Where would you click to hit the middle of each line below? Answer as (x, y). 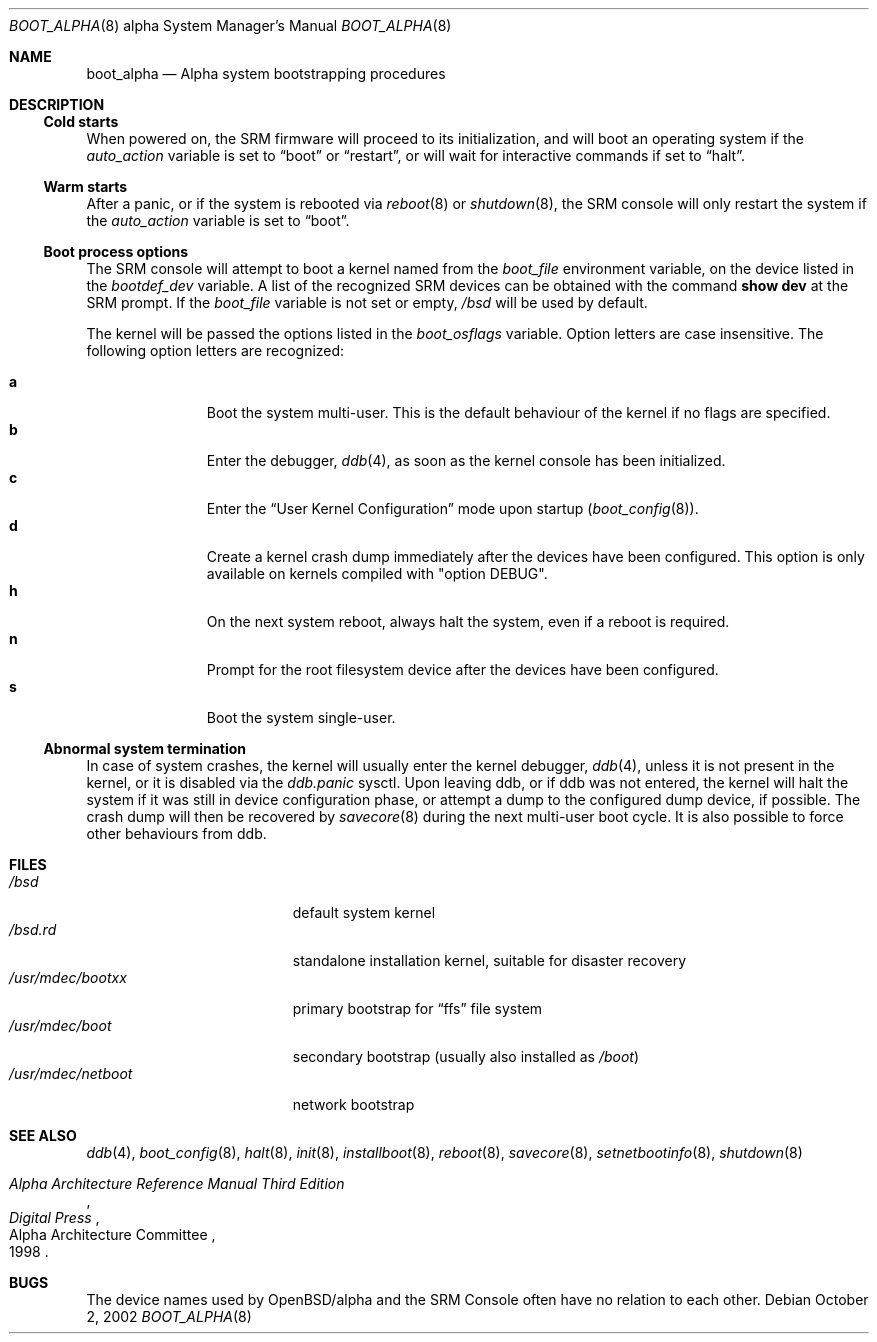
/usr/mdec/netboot (71, 1073)
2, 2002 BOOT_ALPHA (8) (169, 1316)
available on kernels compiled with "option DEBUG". (377, 573)
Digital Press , (54, 1217)
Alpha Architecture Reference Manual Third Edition (177, 1183)
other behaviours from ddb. (176, 833)
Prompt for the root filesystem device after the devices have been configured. (462, 669)
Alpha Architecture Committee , (112, 1234)
